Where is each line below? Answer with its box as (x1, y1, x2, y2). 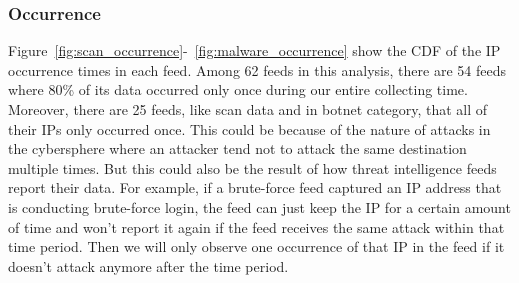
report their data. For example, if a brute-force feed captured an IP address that (8, 177, 502, 198)
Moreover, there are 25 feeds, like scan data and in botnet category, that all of (8, 99, 488, 119)
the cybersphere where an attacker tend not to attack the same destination (8, 138, 467, 159)
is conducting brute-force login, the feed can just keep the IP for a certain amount (8, 196, 511, 217)
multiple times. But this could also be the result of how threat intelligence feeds (8, 157, 497, 178)
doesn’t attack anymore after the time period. (8, 255, 289, 276)
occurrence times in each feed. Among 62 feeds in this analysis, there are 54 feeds (8, 59, 506, 80)
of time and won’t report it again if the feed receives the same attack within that (8, 216, 505, 237)
